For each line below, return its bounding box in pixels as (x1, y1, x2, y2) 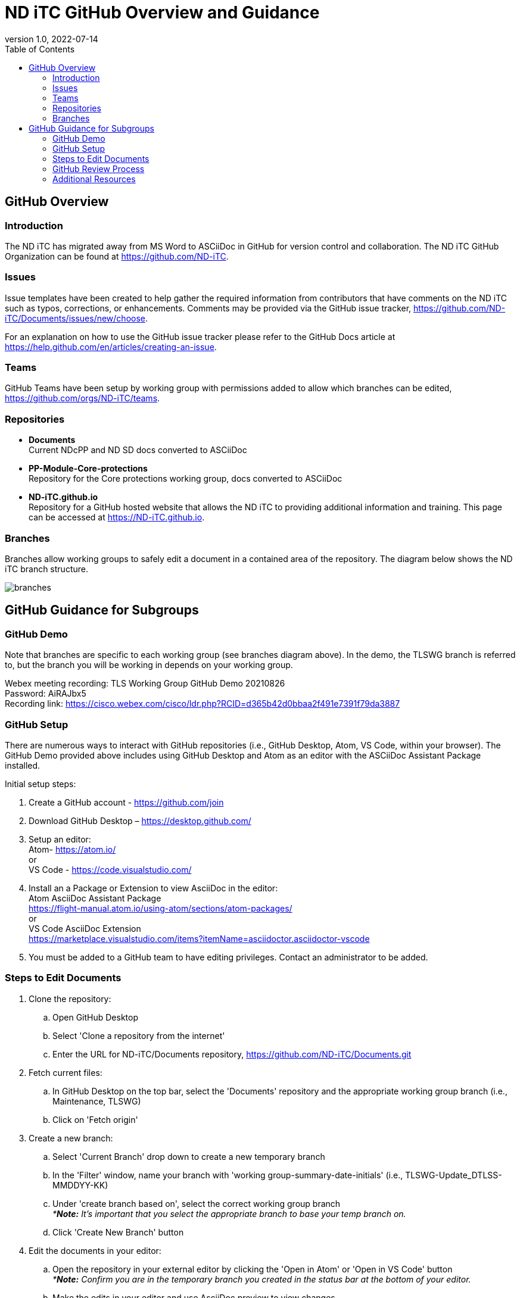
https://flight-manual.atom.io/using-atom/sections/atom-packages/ (29, 903, 292, 913)
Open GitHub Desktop (52, 1012, 139, 1022)
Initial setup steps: (5, 778, 76, 789)
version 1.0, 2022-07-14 (5, 33, 98, 44)
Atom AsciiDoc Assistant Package (29, 893, 161, 903)
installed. (5, 760, 41, 770)
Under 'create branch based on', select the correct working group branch (52, 1198, 341, 1209)
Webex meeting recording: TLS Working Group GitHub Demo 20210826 (5, 678, 285, 689)
